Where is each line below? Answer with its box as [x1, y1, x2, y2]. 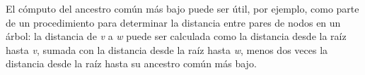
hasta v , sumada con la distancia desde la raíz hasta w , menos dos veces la [6, 42, 328, 57]
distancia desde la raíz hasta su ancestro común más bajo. [6, 56, 257, 71]
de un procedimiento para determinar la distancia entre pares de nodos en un [6, 15, 341, 29]
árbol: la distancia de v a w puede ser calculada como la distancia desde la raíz [6, 29, 347, 43]
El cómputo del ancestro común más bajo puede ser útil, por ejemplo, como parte [6, 1, 359, 15]
